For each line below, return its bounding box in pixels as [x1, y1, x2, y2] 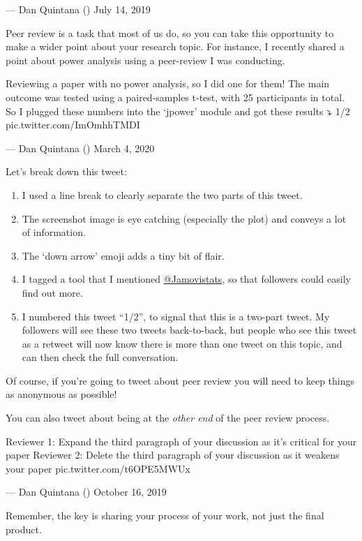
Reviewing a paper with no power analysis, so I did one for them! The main [6, 76, 330, 91]
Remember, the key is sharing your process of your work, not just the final [6, 508, 324, 523]
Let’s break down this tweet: [6, 164, 127, 179]
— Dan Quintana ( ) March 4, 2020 [6, 140, 155, 155]
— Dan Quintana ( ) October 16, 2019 [6, 484, 167, 499]
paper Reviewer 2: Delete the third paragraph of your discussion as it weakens [6, 447, 340, 462]
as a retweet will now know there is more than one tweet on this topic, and [22, 336, 342, 350]
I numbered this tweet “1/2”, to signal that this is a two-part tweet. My [22, 309, 330, 323]
